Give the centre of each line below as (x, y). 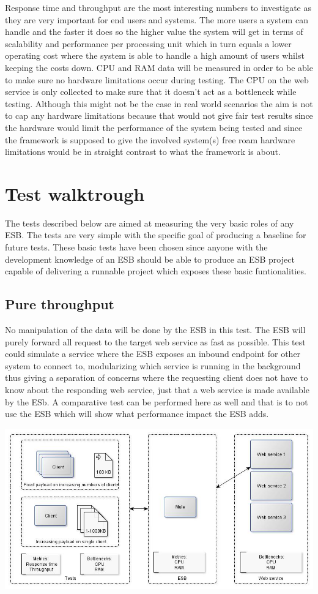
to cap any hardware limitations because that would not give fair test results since (159, 115)
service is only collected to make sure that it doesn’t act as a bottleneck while (151, 92)
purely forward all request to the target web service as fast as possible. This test (155, 341)
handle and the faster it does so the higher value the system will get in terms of (154, 32)
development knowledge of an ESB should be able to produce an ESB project (150, 259)
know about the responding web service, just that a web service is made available (157, 389)
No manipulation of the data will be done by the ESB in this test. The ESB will (155, 330)
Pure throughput (60, 304)
